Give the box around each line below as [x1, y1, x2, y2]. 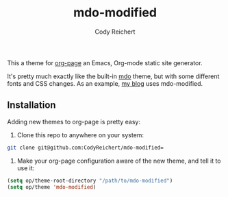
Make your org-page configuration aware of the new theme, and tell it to [16, 157, 221, 165]
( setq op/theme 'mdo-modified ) [7, 183, 97, 190]
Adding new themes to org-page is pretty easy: [7, 117, 141, 126]
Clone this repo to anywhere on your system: [16, 130, 144, 139]
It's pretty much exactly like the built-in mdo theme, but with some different [7, 72, 220, 80]
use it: [16, 163, 35, 172]
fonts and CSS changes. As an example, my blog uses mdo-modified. [7, 79, 203, 87]
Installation [7, 100, 56, 111]
